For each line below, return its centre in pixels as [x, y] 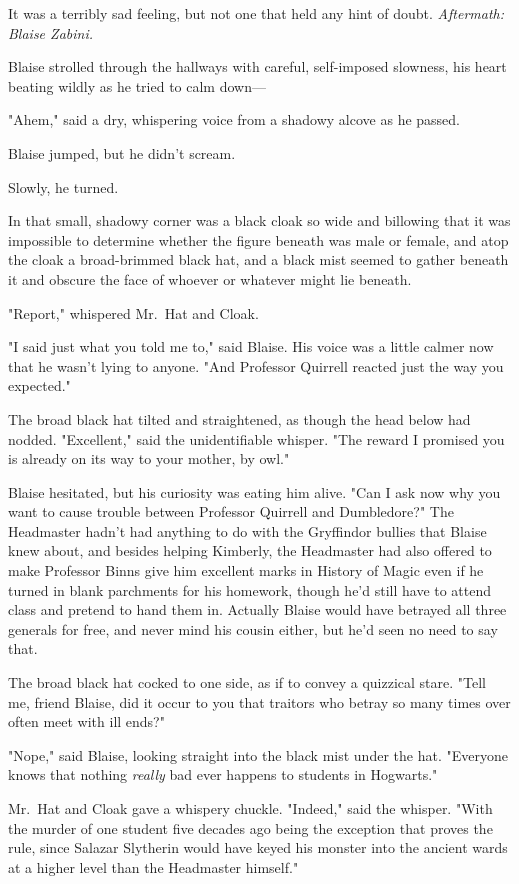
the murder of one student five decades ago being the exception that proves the [250, 827]
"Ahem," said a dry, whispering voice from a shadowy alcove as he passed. [234, 119]
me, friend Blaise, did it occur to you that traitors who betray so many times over [259, 701]
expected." [39, 385]
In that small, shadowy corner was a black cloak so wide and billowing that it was [259, 220]
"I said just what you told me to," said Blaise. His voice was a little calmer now [251, 346]
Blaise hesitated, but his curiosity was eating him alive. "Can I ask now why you [254, 491]
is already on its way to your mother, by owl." [149, 458]
